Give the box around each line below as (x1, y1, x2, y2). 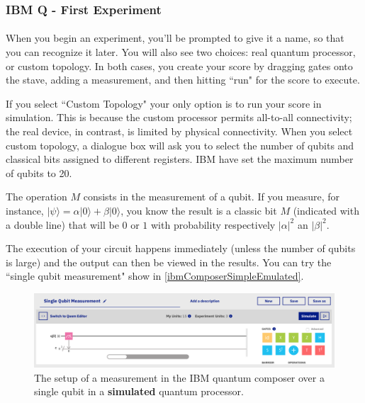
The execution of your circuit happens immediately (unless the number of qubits (6, 241, 356, 256)
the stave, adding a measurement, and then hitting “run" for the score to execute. (6, 72, 360, 87)
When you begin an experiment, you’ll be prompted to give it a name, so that (6, 30, 344, 45)
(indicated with (293, 203, 359, 217)
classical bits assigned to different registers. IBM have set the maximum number (6, 152, 354, 166)
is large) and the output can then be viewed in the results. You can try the (6, 254, 332, 269)
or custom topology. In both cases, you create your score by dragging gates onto (6, 58, 353, 73)
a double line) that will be (6, 217, 119, 232)
